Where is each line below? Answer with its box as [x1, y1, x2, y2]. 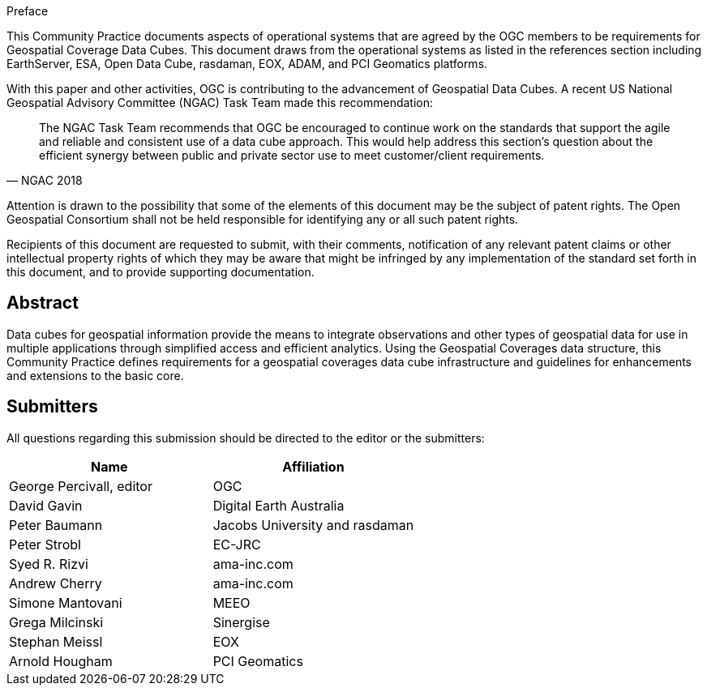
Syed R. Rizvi [9, 555, 88, 572]
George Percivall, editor [9, 477, 152, 494]
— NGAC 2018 [6, 173, 83, 187]
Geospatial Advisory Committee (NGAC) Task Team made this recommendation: [6, 96, 434, 109]
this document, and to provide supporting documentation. [6, 265, 315, 279]
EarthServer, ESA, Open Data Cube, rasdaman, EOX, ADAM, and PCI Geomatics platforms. [6, 57, 488, 70]
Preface [6, 4, 49, 18]
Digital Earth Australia [212, 497, 345, 514]
